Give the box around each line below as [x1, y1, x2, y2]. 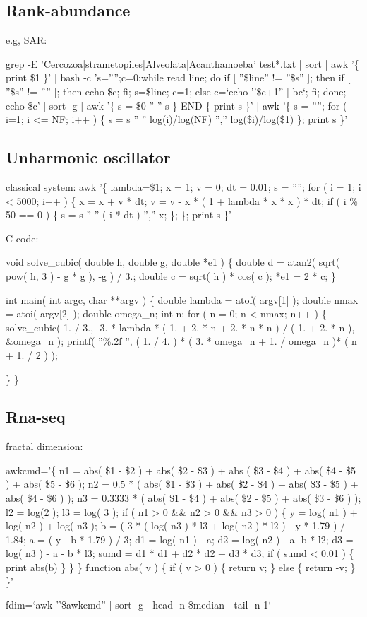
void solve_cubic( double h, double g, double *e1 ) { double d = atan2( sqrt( [6, 254, 340, 269]
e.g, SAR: [6, 33, 47, 47]
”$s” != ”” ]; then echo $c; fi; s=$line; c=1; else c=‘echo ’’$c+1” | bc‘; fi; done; [6, 83, 347, 98]
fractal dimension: [6, 439, 83, 454]
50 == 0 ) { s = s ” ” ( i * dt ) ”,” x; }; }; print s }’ [6, 207, 231, 222]
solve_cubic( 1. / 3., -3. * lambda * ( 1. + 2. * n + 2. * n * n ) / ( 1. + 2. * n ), [6, 319, 355, 334]
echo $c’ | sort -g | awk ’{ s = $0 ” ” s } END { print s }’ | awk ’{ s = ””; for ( [6, 98, 347, 112]
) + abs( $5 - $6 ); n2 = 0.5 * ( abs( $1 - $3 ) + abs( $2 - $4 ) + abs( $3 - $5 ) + [6, 476, 359, 491]
